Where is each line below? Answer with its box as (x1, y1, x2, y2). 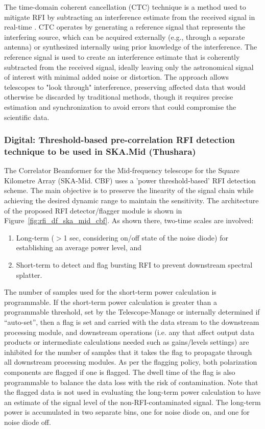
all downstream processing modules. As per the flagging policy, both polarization (4, 356, 257, 367)
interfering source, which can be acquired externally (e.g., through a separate (4, 31, 245, 42)
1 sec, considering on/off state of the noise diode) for (63, 232, 228, 243)
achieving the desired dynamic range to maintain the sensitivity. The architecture (4, 195, 259, 206)
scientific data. (4, 111, 50, 122)
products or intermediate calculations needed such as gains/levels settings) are (4, 337, 249, 347)
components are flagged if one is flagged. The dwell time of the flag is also (4, 366, 235, 377)
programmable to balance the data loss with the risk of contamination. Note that (4, 376, 258, 387)
